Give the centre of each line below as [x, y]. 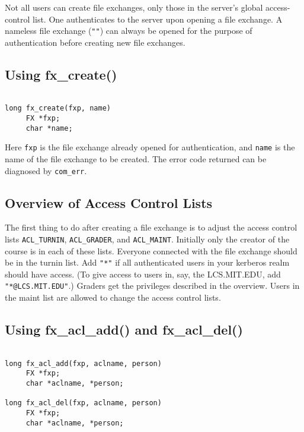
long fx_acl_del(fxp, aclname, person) [83, 403]
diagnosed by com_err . [46, 170]
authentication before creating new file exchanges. [95, 42]
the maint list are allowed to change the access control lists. [113, 297]
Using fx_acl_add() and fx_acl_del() [124, 329]
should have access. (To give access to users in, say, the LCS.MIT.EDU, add [143, 274]
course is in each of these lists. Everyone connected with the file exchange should [151, 250]
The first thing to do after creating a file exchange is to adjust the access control [151, 227]
